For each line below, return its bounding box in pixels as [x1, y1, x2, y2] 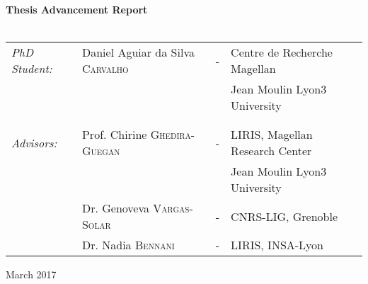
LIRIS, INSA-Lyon [231, 237, 324, 254]
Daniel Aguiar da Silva [81, 44, 195, 61]
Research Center [231, 142, 312, 159]
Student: [11, 60, 52, 77]
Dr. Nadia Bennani [81, 237, 175, 254]
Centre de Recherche [231, 44, 333, 61]
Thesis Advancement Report [6, 2, 148, 17]
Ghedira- [150, 126, 195, 143]
